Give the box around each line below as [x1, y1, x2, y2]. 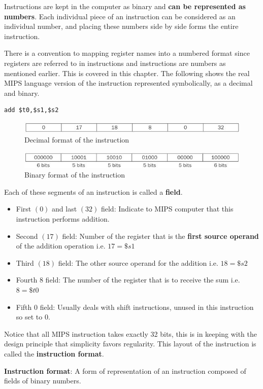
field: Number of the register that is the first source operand [62, 230, 259, 241]
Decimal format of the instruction [24, 134, 129, 145]
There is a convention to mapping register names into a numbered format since [4, 48, 250, 58]
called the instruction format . [4, 348, 104, 359]
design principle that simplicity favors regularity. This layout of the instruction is [4, 338, 256, 349]
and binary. [4, 87, 40, 98]
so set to [16, 311, 43, 322]
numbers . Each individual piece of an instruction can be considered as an [4, 11, 236, 21]
